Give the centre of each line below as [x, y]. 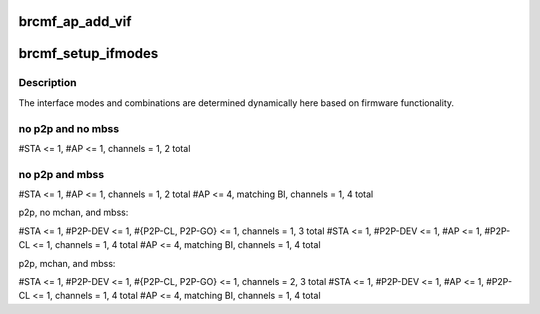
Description [47, 83]
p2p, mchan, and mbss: [67, 263]
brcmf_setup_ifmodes [88, 53]
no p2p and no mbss [69, 128]
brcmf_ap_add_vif [75, 21]
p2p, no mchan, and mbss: [73, 212]
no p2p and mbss [61, 174]
